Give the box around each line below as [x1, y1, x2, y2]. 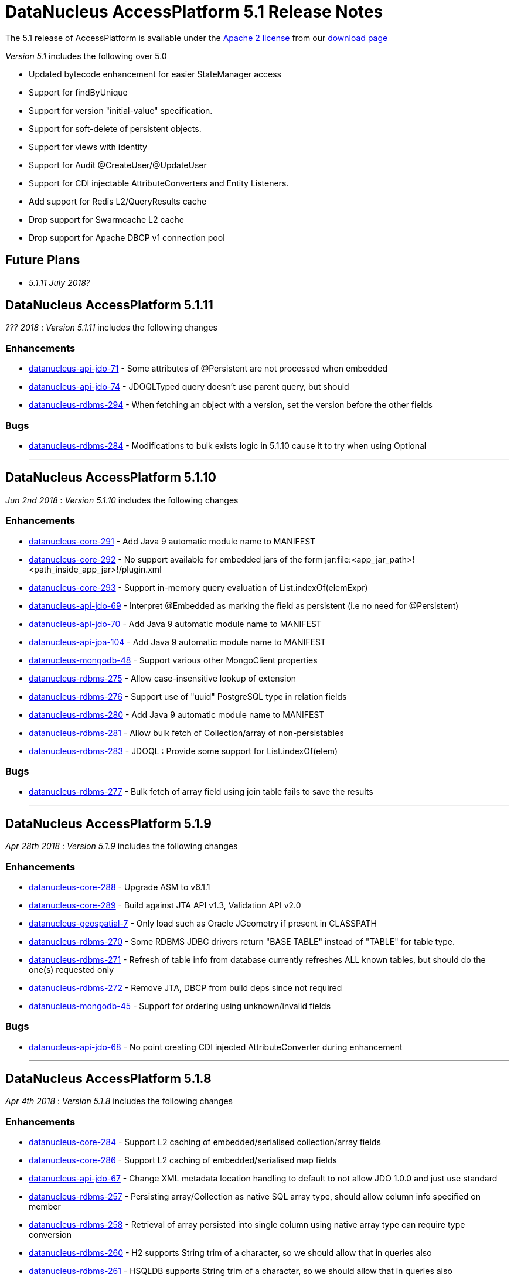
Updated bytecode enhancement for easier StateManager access [29, 69, 281, 79]
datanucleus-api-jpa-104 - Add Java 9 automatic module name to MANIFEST [29, 636, 326, 647]
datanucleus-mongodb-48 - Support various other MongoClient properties [29, 655, 318, 665]
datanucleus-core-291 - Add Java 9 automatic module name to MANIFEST [29, 536, 316, 546]
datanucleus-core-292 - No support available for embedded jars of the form [29, 554, 323, 564]
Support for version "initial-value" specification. [29, 105, 213, 115]
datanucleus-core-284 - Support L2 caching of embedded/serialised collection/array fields [29, 1137, 381, 1147]
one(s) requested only [29, 964, 114, 975]
